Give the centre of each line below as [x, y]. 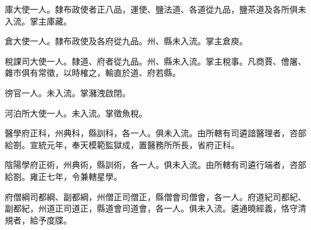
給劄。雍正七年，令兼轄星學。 [63, 176]
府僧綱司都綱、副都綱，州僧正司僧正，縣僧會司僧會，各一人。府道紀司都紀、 [155, 196]
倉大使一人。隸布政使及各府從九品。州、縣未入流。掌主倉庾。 [126, 41]
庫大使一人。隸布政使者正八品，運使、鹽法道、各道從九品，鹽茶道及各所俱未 [155, 9]
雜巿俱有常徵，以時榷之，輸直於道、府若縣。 [93, 73]
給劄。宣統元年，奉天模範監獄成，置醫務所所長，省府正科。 [122, 144]
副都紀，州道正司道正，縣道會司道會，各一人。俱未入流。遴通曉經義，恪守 [151, 208]
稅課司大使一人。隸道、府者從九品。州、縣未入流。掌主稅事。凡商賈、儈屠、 [155, 61]
